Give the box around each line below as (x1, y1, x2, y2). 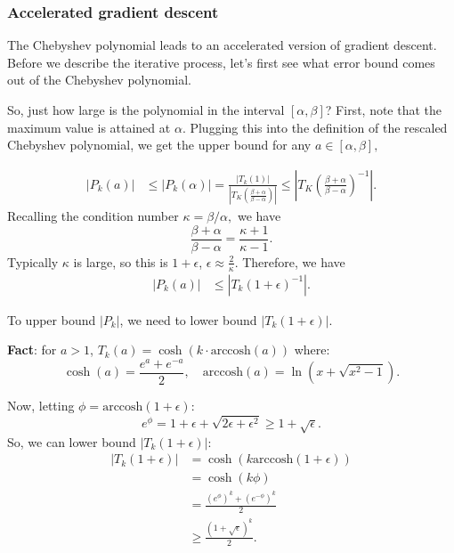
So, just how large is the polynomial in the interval (7, 101, 285, 118)
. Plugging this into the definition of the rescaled (182, 118, 448, 136)
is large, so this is (73, 252, 168, 271)
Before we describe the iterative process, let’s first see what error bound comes (7, 53, 435, 71)
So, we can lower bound (7, 432, 136, 451)
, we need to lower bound (119, 310, 257, 329)
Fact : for (7, 340, 57, 359)
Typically (7, 252, 59, 271)
